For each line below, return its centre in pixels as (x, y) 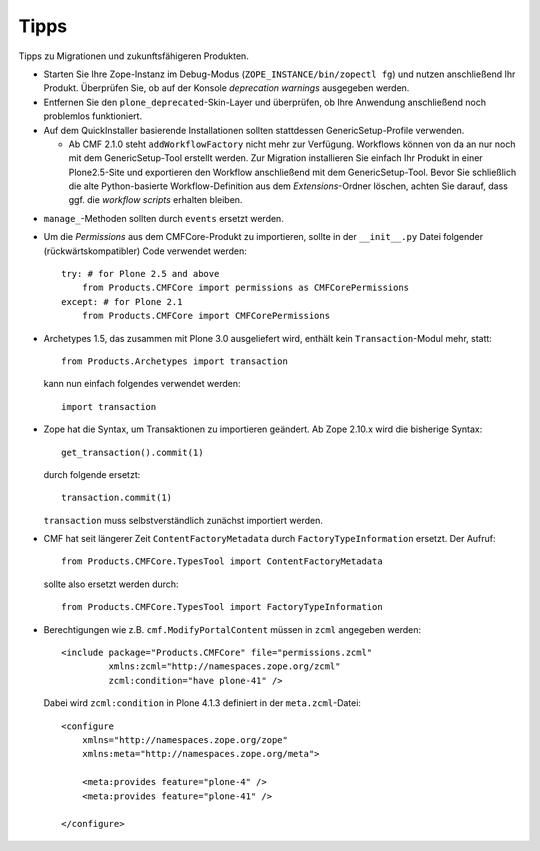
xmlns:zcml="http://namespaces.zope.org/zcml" (224, 666)
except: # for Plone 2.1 (122, 301)
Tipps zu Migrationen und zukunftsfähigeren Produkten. (133, 56)
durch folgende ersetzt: (92, 474)
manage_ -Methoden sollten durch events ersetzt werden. (163, 218)
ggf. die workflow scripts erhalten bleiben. (155, 200)
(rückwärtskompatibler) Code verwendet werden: (145, 251)
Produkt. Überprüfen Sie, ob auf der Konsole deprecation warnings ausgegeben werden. (226, 88)
